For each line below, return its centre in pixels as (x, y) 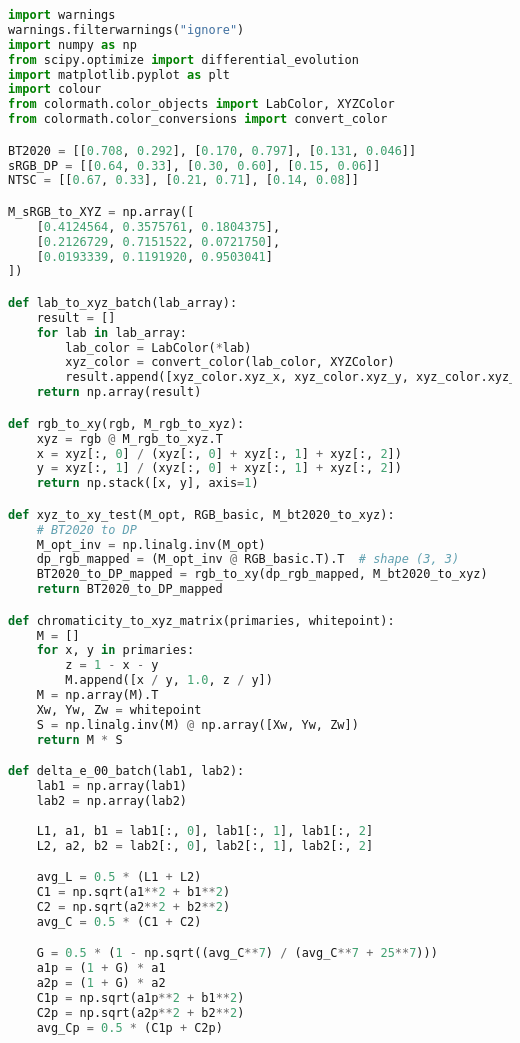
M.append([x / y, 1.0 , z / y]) (169, 680)
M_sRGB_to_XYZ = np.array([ (101, 211)
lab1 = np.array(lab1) (111, 786)
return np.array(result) (119, 392)
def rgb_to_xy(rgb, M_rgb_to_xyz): (126, 423)
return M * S (79, 739)
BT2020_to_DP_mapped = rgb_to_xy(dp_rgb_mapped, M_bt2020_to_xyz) (262, 574)
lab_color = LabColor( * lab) (158, 347)
